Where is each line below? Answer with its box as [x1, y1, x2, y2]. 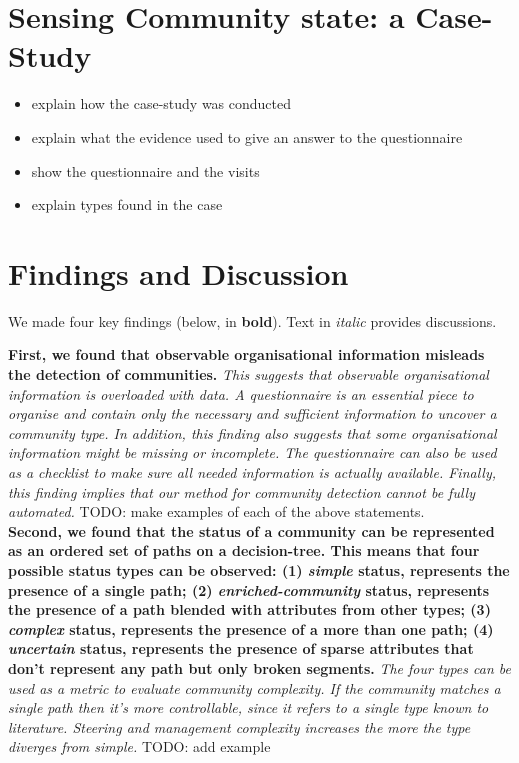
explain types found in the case [31, 194, 223, 215]
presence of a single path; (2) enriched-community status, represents [8, 579, 490, 600]
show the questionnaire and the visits [31, 160, 260, 181]
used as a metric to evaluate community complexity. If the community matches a [8, 677, 501, 698]
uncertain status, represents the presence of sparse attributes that [8, 638, 474, 659]
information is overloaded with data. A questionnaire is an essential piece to [8, 383, 474, 404]
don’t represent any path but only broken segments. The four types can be [8, 657, 511, 678]
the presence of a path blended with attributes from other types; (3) [8, 599, 491, 620]
